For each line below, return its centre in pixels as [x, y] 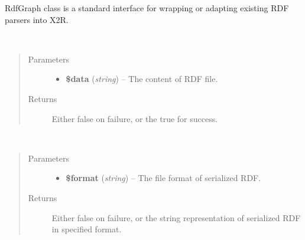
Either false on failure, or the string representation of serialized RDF [176, 217]
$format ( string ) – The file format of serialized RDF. [163, 178]
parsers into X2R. [37, 19]
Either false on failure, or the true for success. [135, 118]
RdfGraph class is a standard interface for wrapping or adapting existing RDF [147, 8]
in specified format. [87, 229]
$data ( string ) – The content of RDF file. [142, 79]
